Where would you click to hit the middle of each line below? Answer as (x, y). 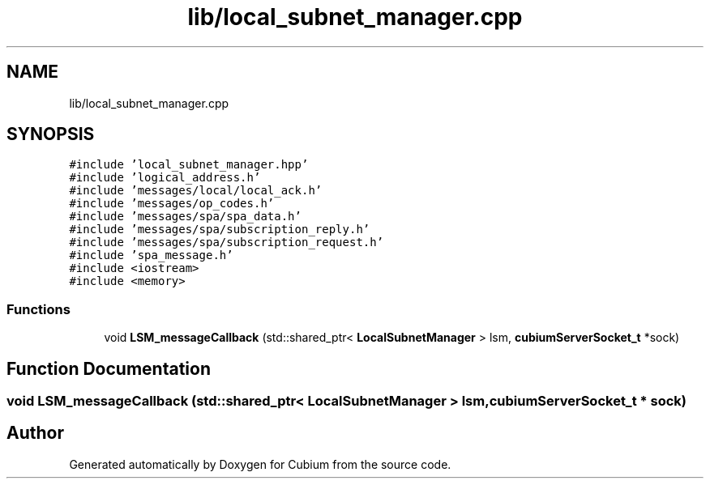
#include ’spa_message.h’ (151, 255)
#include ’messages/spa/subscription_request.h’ (227, 242)
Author (35, 433)
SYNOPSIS (51, 134)
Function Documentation (109, 368)
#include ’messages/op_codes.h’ (172, 204)
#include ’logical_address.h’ (165, 178)
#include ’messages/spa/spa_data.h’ (185, 217)
